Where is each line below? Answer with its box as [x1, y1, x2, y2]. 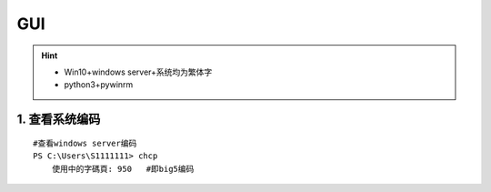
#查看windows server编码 [33, 137, 137, 148]
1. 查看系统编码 [16, 112, 101, 127]
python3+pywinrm [64, 79, 134, 90]
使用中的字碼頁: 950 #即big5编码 [51, 164, 195, 174]
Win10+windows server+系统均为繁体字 [64, 66, 213, 77]
